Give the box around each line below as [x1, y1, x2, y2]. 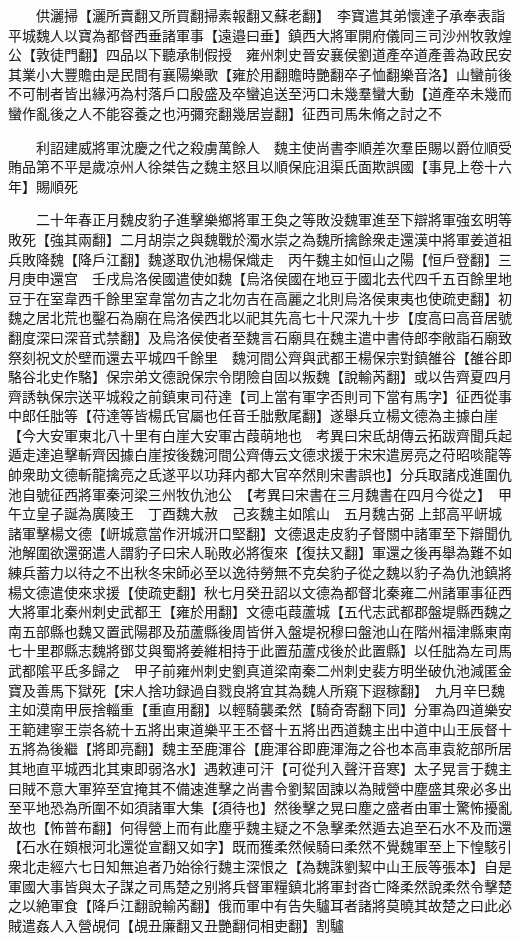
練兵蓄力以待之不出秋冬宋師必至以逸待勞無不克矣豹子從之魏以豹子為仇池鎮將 [8, 562, 512, 583]
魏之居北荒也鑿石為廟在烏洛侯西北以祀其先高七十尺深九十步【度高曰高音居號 [8, 307, 512, 328]
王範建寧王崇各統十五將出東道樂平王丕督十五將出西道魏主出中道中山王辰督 [8, 718, 498, 739]
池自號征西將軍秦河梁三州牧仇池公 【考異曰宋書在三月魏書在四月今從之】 [8, 483, 484, 504]
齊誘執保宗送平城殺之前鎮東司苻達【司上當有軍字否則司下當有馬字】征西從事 [8, 385, 512, 406]
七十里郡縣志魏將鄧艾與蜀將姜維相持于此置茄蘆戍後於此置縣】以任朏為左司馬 [8, 640, 512, 661]
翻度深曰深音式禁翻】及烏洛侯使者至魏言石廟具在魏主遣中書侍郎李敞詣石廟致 [8, 326, 512, 347]
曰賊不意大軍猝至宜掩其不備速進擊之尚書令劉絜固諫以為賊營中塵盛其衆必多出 [8, 777, 512, 798]
